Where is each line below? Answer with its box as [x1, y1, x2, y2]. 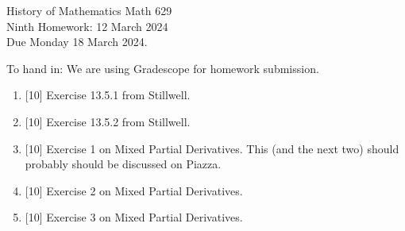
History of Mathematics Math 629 [6, 2, 172, 18]
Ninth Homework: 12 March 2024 [6, 17, 168, 34]
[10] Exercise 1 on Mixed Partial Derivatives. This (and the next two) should [25, 140, 399, 156]
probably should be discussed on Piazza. [25, 156, 222, 172]
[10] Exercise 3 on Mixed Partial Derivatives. [25, 209, 243, 225]
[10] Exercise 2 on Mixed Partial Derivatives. [25, 182, 243, 198]
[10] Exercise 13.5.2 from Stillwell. [25, 113, 191, 129]
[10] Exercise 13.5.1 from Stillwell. [25, 87, 191, 103]
